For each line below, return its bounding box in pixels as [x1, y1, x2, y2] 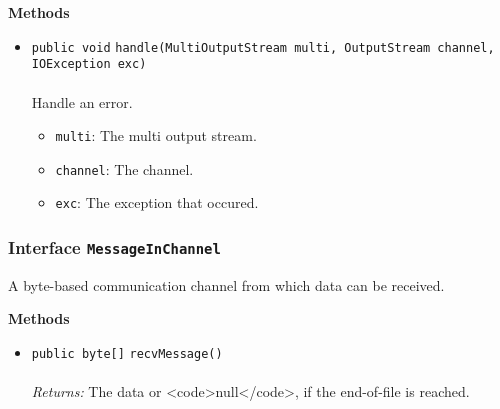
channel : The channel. [55, 158, 194, 179]
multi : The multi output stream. [55, 125, 257, 146]
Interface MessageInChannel [8, 234, 221, 259]
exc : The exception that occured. [55, 192, 259, 213]
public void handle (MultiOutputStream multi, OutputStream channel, [31, 40, 495, 55]
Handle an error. [31, 91, 133, 112]
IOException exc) [31, 57, 147, 72]
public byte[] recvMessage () [31, 347, 223, 362]
